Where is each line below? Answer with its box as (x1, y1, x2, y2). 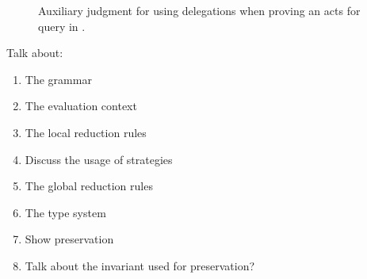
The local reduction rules (25, 124, 147, 140)
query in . (38, 17, 86, 34)
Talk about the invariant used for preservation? (25, 257, 255, 273)
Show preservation (25, 231, 114, 247)
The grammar (25, 71, 92, 87)
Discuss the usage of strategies (25, 151, 173, 167)
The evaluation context (25, 97, 137, 114)
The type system (25, 204, 106, 220)
